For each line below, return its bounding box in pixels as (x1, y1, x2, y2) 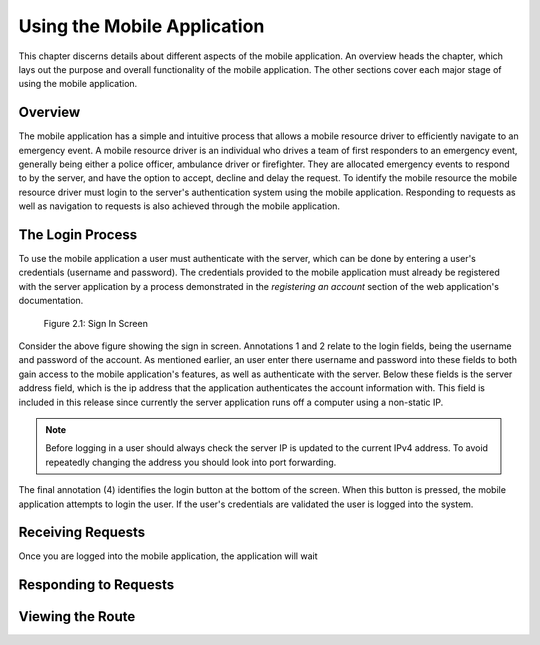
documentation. (18, 295, 84, 307)
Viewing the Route (18, 608, 136, 625)
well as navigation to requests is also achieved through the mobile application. (18, 200, 340, 212)
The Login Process (18, 226, 138, 243)
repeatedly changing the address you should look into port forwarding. (45, 456, 337, 468)
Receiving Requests (18, 524, 146, 541)
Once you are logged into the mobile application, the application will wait (18, 550, 318, 562)
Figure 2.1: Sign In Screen (43, 317, 149, 329)
